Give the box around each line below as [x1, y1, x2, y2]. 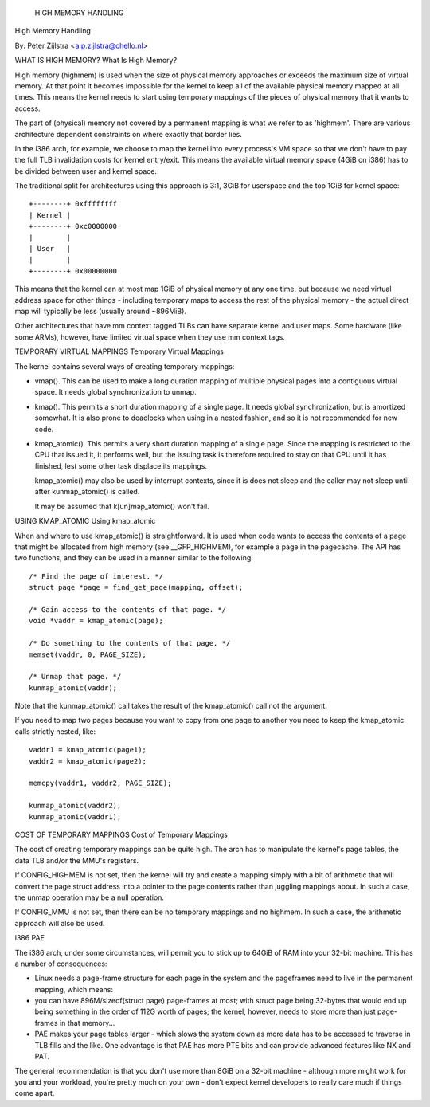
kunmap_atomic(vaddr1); [29, 812, 122, 821]
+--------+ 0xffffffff [29, 199, 118, 209]
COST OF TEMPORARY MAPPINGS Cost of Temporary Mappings [14, 830, 229, 839]
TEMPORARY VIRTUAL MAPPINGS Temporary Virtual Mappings [14, 347, 225, 356]
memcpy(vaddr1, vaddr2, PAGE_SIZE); [29, 779, 172, 788]
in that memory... [60, 1018, 115, 1027]
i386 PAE [14, 933, 45, 943]
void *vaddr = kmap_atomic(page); [29, 616, 163, 626]
